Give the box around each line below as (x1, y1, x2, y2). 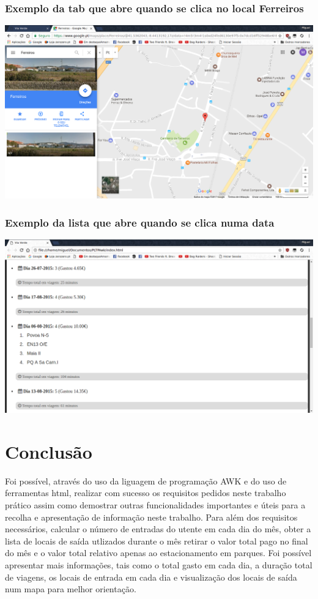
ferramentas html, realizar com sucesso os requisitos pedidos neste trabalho (5, 486, 286, 499)
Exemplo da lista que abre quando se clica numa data (5, 214, 275, 230)
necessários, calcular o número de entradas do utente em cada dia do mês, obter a (5, 522, 311, 535)
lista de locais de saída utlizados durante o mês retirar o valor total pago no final (5, 534, 308, 547)
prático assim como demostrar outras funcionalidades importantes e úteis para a (5, 498, 306, 511)
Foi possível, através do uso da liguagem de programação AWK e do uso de (5, 474, 287, 487)
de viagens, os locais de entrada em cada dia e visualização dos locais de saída (5, 570, 297, 583)
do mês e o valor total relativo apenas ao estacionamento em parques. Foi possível (5, 546, 312, 559)
